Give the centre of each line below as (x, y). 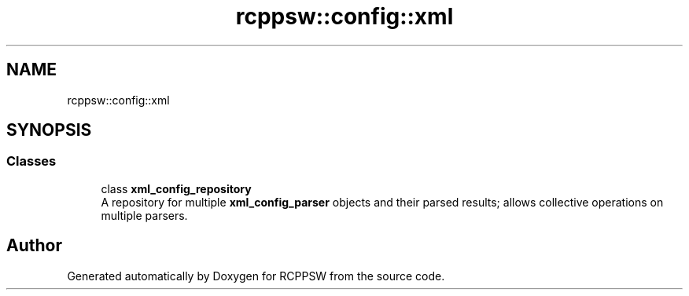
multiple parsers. (144, 215)
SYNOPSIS (49, 130)
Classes (31, 161)
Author (34, 246)
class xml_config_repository (176, 188)
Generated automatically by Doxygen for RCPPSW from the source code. (256, 276)
